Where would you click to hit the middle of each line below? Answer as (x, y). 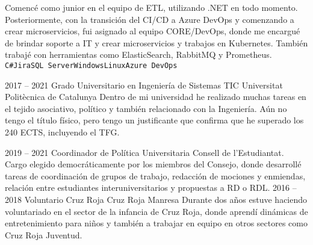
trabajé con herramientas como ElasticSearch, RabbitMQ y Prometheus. (138, 54)
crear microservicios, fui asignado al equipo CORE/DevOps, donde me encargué (153, 31)
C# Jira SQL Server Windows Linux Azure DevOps (91, 65)
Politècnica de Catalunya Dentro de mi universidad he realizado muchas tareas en (156, 97)
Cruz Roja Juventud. (44, 234)
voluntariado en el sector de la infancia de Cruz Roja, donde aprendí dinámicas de (156, 211)
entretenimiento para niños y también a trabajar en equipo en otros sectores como (156, 223)
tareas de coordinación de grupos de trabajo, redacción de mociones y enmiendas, (155, 175)
